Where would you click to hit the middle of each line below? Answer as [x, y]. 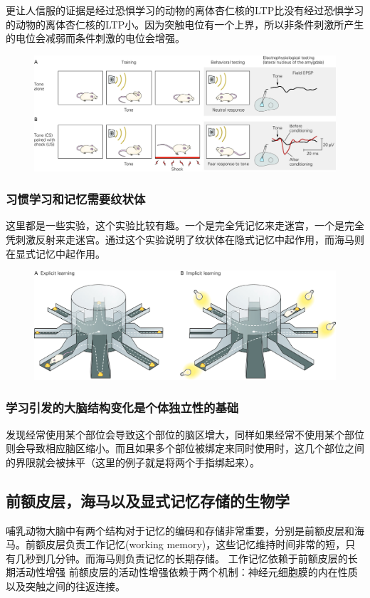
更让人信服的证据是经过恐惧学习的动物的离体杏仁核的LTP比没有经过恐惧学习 [185, 10]
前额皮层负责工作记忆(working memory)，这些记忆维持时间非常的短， [185, 544]
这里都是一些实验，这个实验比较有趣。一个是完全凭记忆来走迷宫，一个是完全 [185, 225]
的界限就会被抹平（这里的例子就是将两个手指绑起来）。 [133, 462]
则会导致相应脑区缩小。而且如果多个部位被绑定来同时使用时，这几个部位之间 [185, 448]
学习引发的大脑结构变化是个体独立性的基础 [122, 408]
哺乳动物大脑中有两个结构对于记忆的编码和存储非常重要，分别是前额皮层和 [180, 530]
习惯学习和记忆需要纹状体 [76, 199]
